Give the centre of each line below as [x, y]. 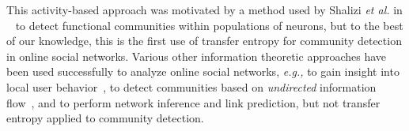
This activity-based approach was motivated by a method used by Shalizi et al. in [204, 9]
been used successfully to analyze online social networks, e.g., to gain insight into [203, 71]
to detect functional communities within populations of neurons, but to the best [209, 25]
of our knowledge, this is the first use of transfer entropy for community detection [204, 41]
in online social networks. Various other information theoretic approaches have [197, 56]
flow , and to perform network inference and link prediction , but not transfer [193, 102]
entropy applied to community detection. [105, 118]
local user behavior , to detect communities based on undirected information [191, 86]
